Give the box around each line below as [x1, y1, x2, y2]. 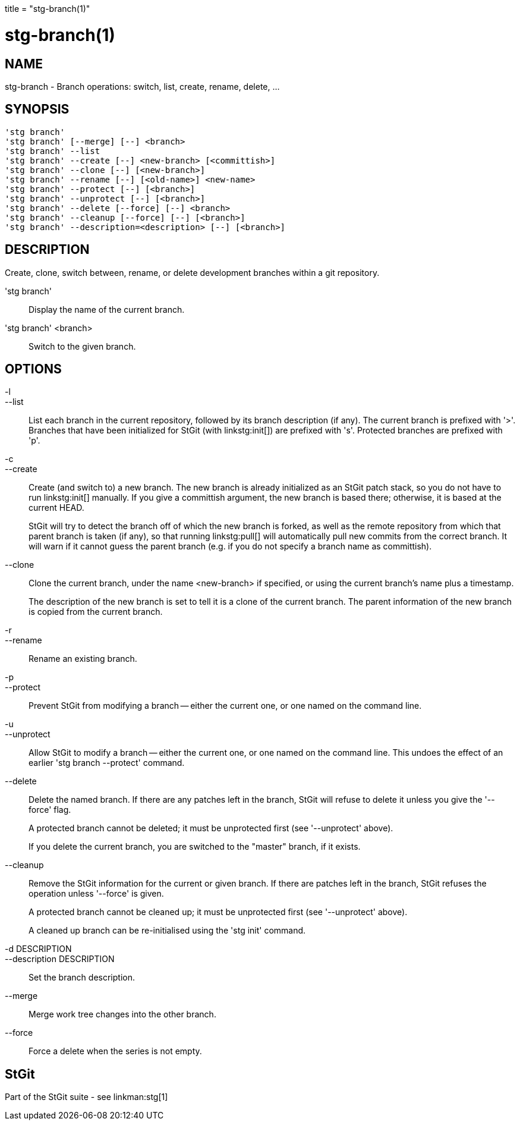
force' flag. [29, 805, 71, 815]
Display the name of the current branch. [29, 304, 185, 315]
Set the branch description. [29, 972, 135, 983]
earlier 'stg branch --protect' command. [29, 758, 185, 768]
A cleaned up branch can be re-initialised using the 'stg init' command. [29, 925, 306, 936]
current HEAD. [29, 502, 84, 513]
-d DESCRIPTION [5, 944, 72, 954]
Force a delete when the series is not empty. [29, 1046, 202, 1057]
